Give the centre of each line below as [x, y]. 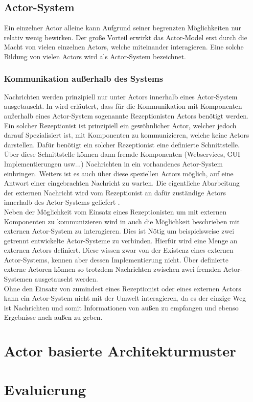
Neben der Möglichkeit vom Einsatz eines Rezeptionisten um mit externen [115, 211]
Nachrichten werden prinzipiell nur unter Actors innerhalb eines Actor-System [121, 96]
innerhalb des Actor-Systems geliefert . [62, 202]
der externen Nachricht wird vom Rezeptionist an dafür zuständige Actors [115, 192]
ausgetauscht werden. [66, 279]
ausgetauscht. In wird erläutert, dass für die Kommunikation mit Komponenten [123, 106]
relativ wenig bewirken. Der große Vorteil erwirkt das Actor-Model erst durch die [126, 37]
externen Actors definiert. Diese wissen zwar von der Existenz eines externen [119, 250]
